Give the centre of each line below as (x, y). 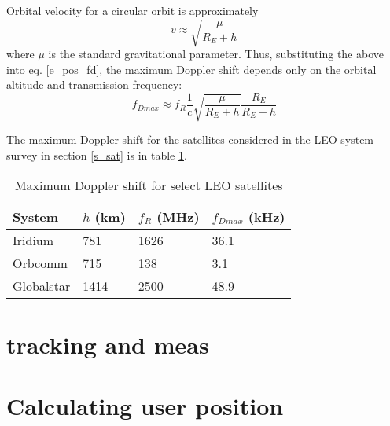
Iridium (33, 240)
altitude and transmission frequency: (94, 84)
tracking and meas (108, 344)
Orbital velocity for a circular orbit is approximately (132, 10)
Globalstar (42, 285)
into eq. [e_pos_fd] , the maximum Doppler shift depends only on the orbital (191, 69)
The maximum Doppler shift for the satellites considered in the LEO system (190, 140)
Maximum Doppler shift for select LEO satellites (149, 185)
